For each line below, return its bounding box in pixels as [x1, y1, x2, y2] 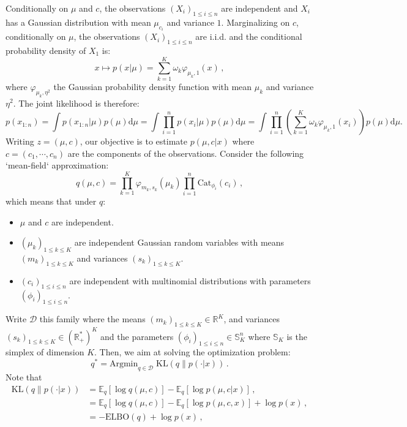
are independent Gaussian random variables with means [74, 236, 285, 249]
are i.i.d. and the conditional [195, 30, 302, 43]
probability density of [6, 44, 86, 57]
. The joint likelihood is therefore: [13, 96, 140, 109]
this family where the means [39, 312, 146, 325]
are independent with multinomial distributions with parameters [69, 274, 311, 287]
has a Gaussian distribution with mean [6, 15, 151, 28]
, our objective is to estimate [80, 135, 187, 148]
